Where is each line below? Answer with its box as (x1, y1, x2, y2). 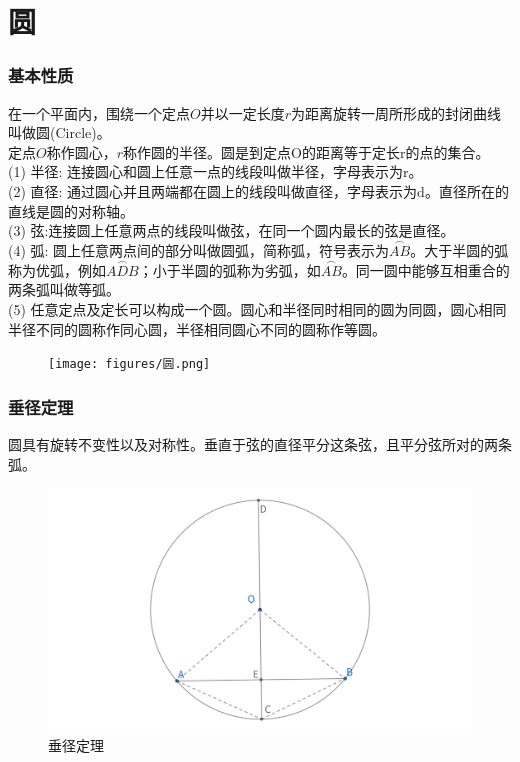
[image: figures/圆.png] (48, 357, 211, 372)
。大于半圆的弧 (410, 239, 509, 260)
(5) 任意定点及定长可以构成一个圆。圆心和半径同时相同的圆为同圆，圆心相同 (8, 298, 507, 319)
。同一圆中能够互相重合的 (341, 259, 510, 280)
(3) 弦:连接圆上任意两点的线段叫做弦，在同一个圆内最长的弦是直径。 (8, 220, 455, 241)
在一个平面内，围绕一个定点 (8, 102, 190, 123)
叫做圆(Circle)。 (8, 122, 111, 143)
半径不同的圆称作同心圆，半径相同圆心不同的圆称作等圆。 (8, 318, 386, 339)
